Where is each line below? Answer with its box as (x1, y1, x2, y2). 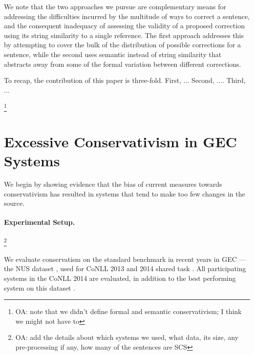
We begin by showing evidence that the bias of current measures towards (4, 178, 222, 189)
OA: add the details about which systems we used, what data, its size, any (15, 332, 239, 342)
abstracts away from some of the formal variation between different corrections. (4, 59, 241, 69)
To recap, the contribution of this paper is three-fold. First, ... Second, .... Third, (4, 75, 246, 85)
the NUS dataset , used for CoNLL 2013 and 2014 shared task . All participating (4, 263, 246, 274)
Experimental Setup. (4, 217, 75, 227)
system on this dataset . (4, 282, 76, 293)
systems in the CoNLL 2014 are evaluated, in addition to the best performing (4, 273, 236, 283)
